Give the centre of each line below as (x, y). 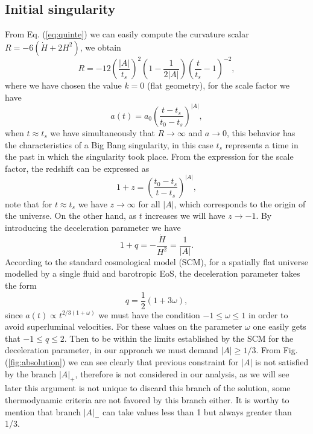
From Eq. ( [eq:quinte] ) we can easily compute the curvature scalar (127, 34)
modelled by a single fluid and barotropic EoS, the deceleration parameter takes (153, 273)
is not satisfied (282, 362)
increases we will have (185, 215)
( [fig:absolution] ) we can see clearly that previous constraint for (122, 362)
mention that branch (43, 411)
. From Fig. (277, 350)
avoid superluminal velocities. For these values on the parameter (124, 326)
